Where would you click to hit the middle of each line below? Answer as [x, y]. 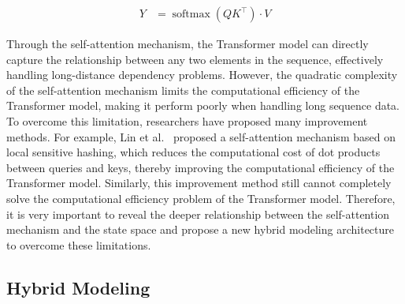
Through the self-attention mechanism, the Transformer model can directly [188, 44]
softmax [191, 15]
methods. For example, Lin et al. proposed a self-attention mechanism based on [201, 136]
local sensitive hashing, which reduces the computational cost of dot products [193, 152]
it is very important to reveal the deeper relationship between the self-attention [198, 214]
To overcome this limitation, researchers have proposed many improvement [187, 121]
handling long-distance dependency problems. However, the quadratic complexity [202, 75]
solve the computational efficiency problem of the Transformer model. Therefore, [201, 198]
